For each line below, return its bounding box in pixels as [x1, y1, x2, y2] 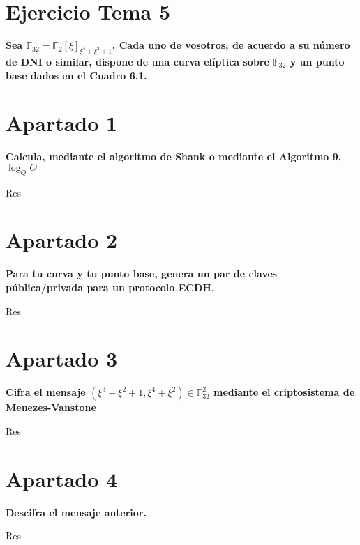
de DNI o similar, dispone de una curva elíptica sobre [6, 54, 269, 68]
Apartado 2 [6, 226, 118, 254]
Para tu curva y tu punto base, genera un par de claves [6, 266, 278, 281]
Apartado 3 [6, 344, 118, 373]
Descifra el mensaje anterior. [6, 505, 147, 519]
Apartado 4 [6, 464, 118, 493]
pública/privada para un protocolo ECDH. [6, 279, 215, 294]
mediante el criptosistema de [213, 385, 355, 399]
